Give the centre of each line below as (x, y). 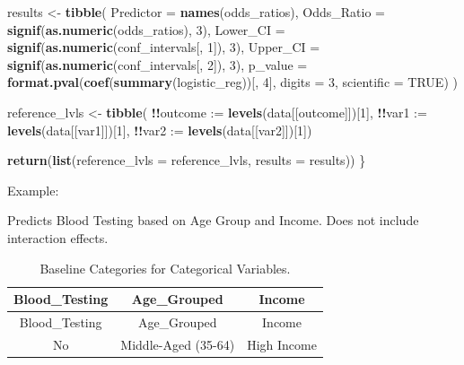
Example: (33, 190)
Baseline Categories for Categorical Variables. (165, 268)
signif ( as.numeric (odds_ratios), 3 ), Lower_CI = (146, 29)
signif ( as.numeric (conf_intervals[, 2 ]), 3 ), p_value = (158, 64)
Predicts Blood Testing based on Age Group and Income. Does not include (213, 220)
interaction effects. (58, 237)
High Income (282, 344)
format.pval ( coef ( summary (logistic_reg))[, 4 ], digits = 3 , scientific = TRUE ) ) (232, 82)
